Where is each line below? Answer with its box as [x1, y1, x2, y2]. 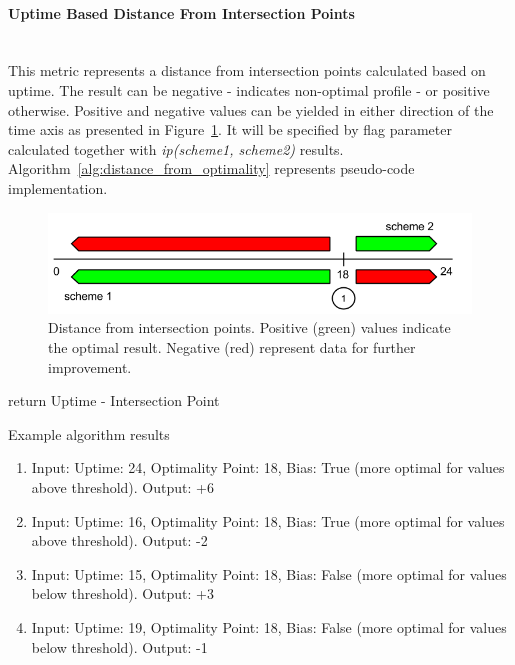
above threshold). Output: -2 [31, 530, 208, 551]
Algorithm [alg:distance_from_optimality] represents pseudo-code [8, 158, 415, 179]
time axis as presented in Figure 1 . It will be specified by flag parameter [8, 119, 452, 140]
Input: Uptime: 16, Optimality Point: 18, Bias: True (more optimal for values [31, 510, 505, 531]
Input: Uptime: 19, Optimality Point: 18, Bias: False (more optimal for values [31, 616, 507, 637]
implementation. [8, 177, 108, 198]
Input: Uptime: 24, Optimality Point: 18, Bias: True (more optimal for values [31, 457, 505, 478]
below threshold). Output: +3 [31, 583, 214, 604]
